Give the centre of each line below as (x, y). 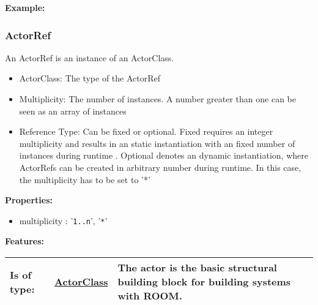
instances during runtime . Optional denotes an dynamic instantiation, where (164, 155)
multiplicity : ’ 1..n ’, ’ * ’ (63, 220)
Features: (25, 241)
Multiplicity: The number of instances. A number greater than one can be (158, 99)
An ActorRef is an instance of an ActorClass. (90, 57)
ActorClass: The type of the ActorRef (90, 78)
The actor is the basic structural (197, 267)
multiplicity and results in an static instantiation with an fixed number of (157, 143)
